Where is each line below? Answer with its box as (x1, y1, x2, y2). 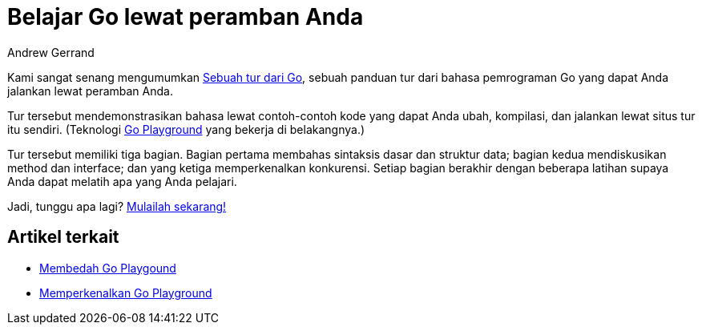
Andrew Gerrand (7, 45, 95, 59)
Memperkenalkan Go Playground (39, 285, 212, 300)
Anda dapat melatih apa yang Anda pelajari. (7, 174, 237, 188)
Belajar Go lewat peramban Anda (7, 3, 364, 30)
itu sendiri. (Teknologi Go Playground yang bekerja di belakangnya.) (7, 122, 365, 136)
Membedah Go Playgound (39, 260, 176, 275)
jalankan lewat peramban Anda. (7, 83, 173, 98)
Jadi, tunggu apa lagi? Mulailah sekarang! (7, 199, 227, 213)
